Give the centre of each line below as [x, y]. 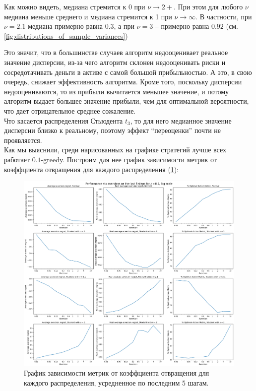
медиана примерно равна [65, 26]
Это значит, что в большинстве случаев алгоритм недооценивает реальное [116, 52]
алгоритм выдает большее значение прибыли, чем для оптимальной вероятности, [127, 101]
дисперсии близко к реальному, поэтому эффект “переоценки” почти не [113, 130]
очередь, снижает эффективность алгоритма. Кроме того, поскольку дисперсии [123, 82]
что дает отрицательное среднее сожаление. [70, 110]
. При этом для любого [208, 6]
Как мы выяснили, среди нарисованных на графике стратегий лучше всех [115, 150]
